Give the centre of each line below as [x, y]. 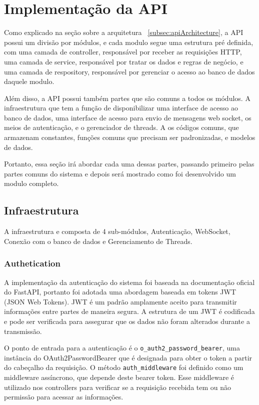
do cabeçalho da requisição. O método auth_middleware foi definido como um [124, 367]
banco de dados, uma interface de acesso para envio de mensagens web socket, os [128, 117]
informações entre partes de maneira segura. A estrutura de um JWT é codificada [129, 311]
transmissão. [23, 331]
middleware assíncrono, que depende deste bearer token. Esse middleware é [119, 377]
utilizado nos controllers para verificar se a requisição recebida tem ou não [118, 387]
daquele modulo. [29, 81]
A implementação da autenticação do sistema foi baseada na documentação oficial [129, 282]
